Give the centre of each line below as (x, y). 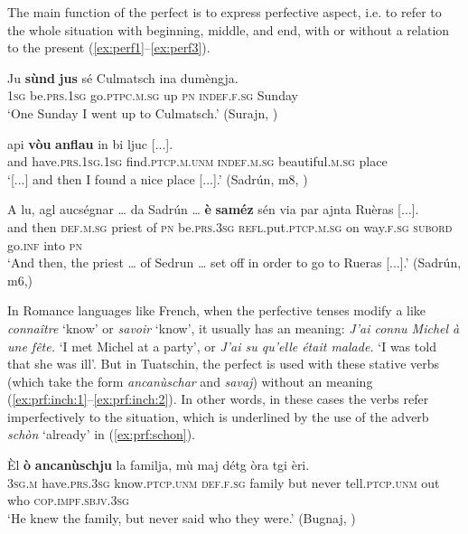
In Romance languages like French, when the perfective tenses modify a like (217, 310)
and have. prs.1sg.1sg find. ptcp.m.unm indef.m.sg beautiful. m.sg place (197, 161)
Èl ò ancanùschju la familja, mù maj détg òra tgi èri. (159, 465)
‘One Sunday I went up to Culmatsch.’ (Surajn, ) (143, 112)
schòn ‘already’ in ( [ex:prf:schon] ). (101, 434)
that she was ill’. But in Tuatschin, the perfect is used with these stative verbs (224, 364)
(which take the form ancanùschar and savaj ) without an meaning (190, 381)
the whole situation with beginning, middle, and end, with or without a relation (229, 29)
